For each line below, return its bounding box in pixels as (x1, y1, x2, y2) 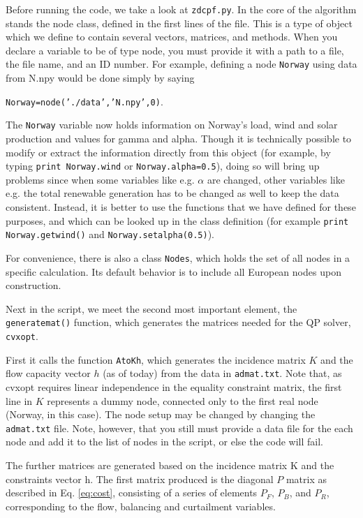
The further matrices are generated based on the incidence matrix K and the (6, 458, 334, 473)
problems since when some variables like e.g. (6, 172, 195, 186)
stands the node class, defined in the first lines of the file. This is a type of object (6, 15, 353, 30)
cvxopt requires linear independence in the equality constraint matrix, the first (6, 380, 342, 394)
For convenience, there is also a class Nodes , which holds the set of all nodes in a (6, 250, 350, 265)
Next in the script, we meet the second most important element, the (6, 301, 297, 316)
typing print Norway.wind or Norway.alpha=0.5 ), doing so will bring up (6, 158, 320, 173)
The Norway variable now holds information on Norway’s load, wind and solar (6, 117, 338, 132)
